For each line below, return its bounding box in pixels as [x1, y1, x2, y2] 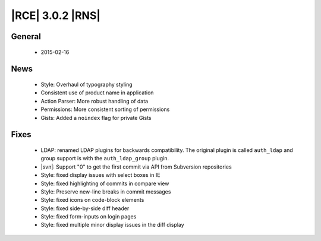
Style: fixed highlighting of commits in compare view [40, 180, 169, 187]
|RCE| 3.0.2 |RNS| [11, 9, 101, 22]
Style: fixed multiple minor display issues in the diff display [40, 221, 184, 229]
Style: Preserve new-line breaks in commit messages [40, 188, 171, 195]
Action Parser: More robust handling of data [40, 97, 149, 104]
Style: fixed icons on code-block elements [40, 196, 144, 204]
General [11, 31, 42, 42]
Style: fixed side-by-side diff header [40, 205, 130, 212]
